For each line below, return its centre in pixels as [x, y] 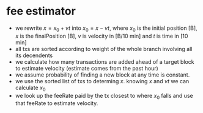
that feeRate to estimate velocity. [57, 103]
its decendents [34, 55]
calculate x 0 [30, 88]
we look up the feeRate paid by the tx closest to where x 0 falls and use [104, 96]
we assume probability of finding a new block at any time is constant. [102, 75]
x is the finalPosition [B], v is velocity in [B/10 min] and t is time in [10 [102, 36]
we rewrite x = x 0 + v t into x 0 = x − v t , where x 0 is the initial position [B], [106, 29]
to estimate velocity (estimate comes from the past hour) [87, 68]
